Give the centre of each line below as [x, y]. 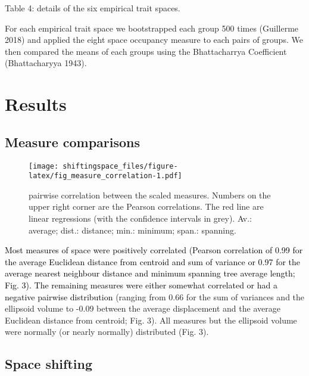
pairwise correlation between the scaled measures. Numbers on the [150, 195]
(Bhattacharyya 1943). [46, 63]
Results [36, 104]
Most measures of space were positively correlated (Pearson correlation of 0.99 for [154, 250]
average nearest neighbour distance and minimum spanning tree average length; [150, 273]
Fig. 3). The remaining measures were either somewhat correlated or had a [141, 285]
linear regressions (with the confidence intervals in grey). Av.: [141, 218]
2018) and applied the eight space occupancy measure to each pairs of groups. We [154, 40]
